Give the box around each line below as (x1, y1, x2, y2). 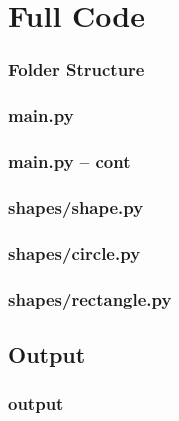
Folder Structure (8, 57, 145, 82)
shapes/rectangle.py (8, 286, 172, 311)
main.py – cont (8, 148, 131, 173)
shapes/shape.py (8, 194, 144, 219)
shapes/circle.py (8, 240, 141, 265)
